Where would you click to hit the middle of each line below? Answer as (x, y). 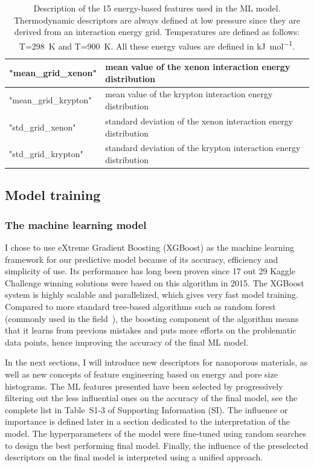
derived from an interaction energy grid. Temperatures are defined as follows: (157, 32)
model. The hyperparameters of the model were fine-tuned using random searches (156, 433)
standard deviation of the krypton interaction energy (203, 148)
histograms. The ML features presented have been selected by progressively (144, 386)
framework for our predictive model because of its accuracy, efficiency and (142, 259)
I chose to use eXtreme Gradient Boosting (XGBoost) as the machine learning (149, 247)
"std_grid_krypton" (46, 154)
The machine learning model (76, 224)
